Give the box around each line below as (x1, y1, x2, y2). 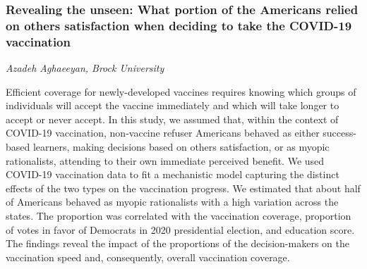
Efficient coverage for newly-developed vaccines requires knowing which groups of (6, 84, 356, 99)
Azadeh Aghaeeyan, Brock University (6, 61, 164, 75)
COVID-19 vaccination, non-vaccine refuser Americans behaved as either (6, 125, 320, 140)
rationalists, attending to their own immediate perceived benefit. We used (6, 153, 325, 168)
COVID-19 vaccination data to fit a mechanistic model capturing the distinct (6, 167, 339, 182)
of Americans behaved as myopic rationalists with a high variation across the (6, 194, 339, 209)
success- (323, 125, 356, 140)
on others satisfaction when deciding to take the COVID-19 (6, 16, 352, 34)
